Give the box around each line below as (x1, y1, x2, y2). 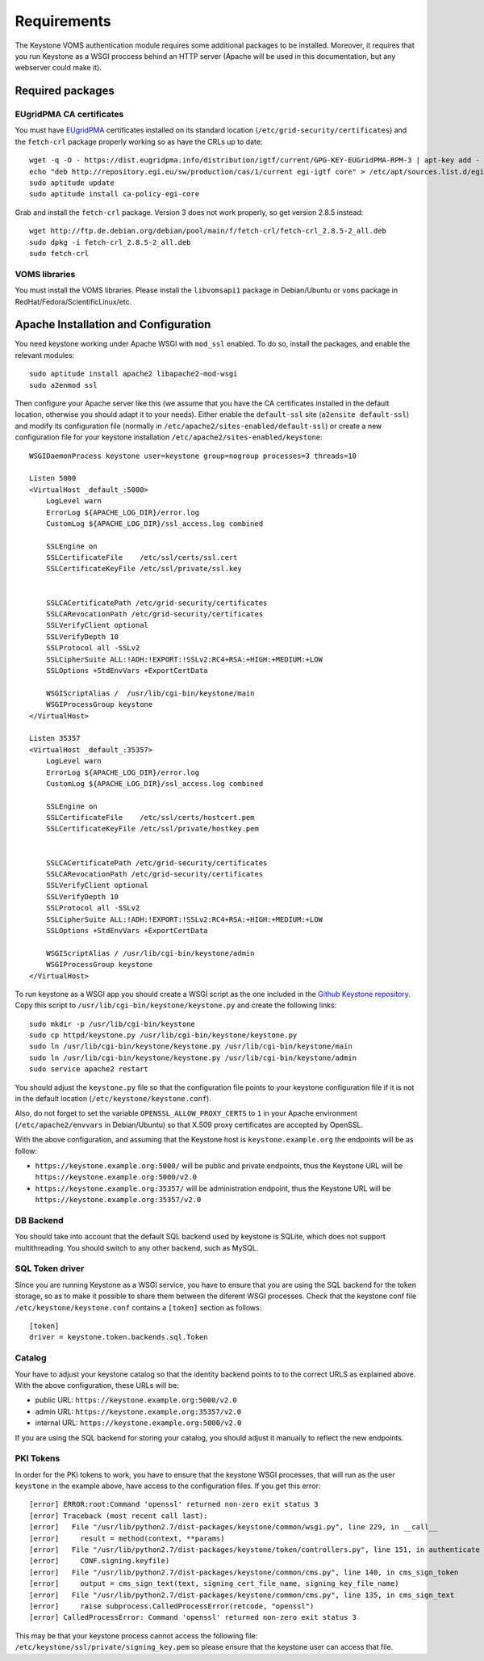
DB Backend (15, 1214, 64, 1226)
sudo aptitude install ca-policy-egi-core (29, 190, 200, 199)
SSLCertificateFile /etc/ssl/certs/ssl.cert (45, 553, 238, 562)
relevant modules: (15, 350, 75, 360)
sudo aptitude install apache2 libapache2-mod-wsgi (29, 369, 238, 379)
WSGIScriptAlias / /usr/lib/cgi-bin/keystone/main (45, 688, 255, 698)
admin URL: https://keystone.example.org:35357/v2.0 (35, 1407, 242, 1416)
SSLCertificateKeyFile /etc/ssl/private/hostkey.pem (45, 824, 260, 834)
